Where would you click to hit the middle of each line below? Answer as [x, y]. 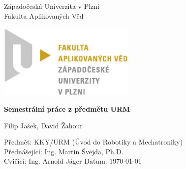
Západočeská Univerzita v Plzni [52, 6]
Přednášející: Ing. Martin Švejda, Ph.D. [64, 151]
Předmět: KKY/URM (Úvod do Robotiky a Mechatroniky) [93, 142]
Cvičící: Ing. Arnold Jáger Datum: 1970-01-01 [73, 161]
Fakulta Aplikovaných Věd [44, 15]
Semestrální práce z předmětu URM [67, 109]
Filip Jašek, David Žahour [43, 125]
